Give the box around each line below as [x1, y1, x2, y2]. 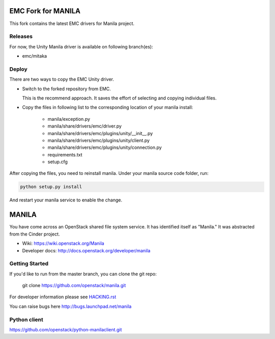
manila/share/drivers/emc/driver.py [47, 123, 122, 129]
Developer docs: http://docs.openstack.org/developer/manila [22, 247, 151, 253]
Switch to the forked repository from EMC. [22, 86, 112, 92]
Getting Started [9, 260, 48, 267]
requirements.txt [47, 151, 82, 158]
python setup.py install [20, 184, 82, 190]
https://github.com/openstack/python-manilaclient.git [9, 326, 122, 332]
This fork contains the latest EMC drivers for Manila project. [9, 20, 135, 27]
